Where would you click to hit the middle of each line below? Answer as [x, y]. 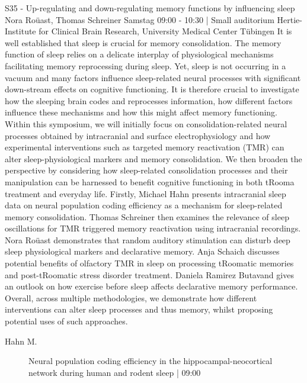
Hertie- [290, 19]
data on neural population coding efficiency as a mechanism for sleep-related [144, 205]
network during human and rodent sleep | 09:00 [115, 372]
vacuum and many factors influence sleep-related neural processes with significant [153, 77]
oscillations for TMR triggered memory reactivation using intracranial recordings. [153, 228]
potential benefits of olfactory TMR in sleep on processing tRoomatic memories [149, 263]
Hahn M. [21, 341]
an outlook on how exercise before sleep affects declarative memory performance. [151, 286]
